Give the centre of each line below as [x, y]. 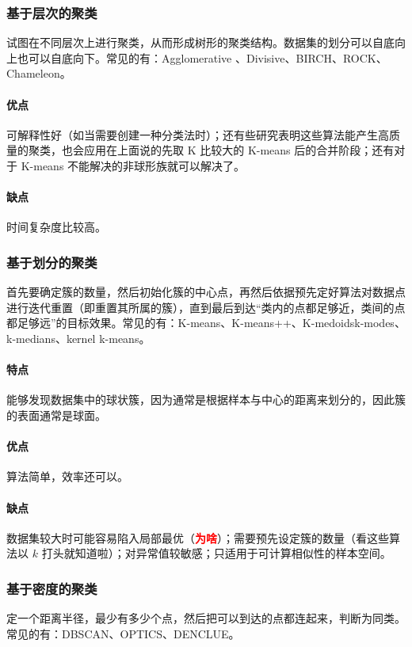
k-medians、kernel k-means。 [78, 338]
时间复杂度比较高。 [56, 227]
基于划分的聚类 [52, 262]
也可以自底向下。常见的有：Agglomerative [124, 57]
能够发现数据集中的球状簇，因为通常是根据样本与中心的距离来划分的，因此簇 [206, 400]
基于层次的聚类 [52, 12]
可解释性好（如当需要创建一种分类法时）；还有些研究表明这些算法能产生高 [198, 134]
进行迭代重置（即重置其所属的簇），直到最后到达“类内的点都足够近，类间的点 [206, 307]
